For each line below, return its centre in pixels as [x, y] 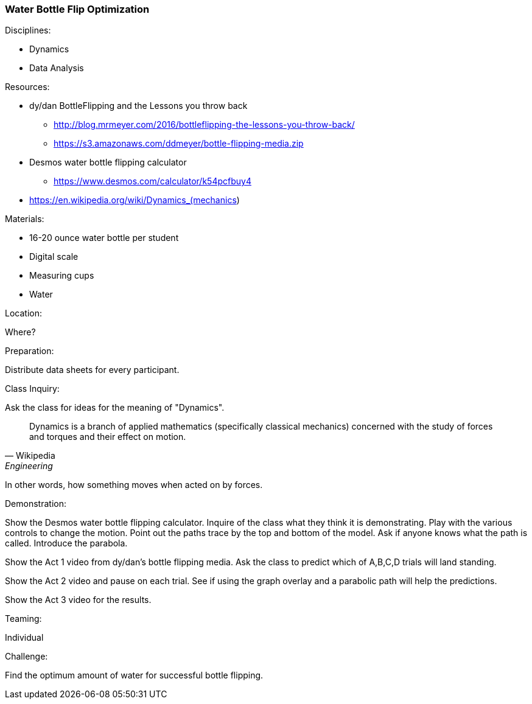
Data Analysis [57, 68]
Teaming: [23, 619]
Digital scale [54, 257]
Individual [24, 638]
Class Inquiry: [32, 389]
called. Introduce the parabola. [66, 543]
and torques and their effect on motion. [108, 437]
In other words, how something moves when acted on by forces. [134, 485]
